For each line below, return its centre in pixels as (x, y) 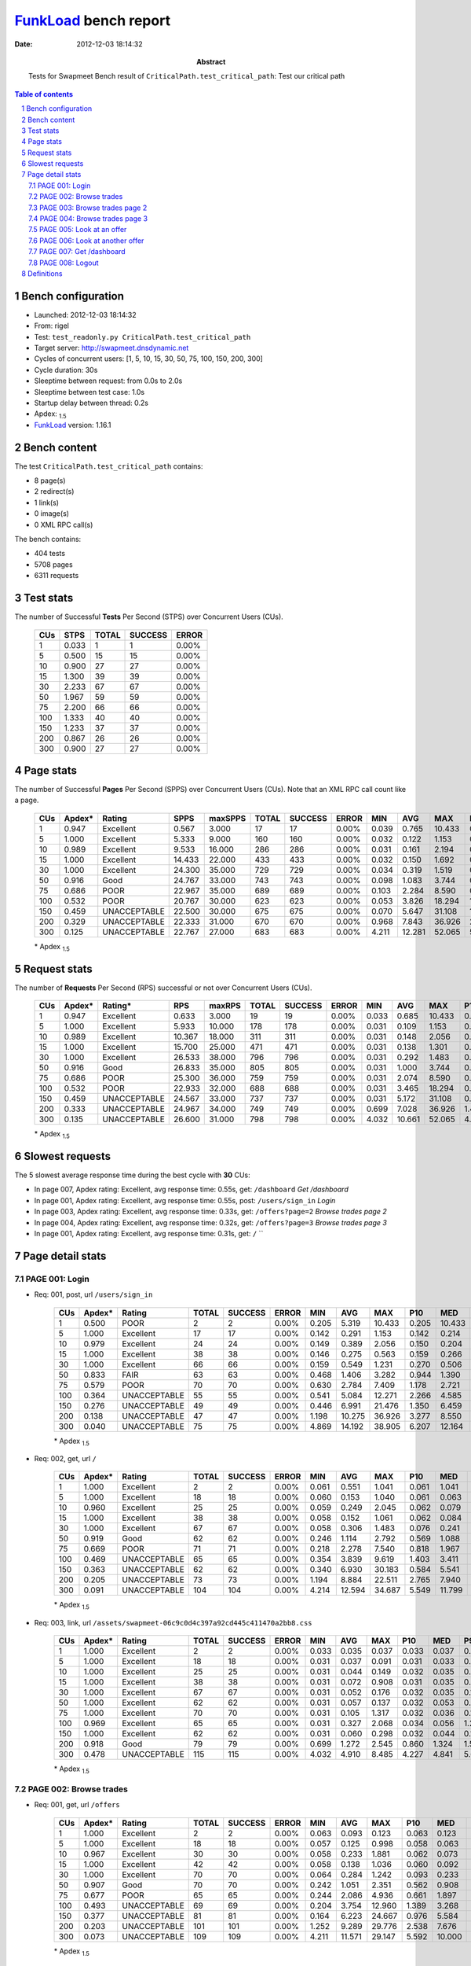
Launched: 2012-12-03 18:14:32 (85, 315)
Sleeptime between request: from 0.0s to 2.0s (108, 381)
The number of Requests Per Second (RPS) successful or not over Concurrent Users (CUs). (163, 988)
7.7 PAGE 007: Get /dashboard (77, 252)
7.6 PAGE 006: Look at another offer (86, 241)
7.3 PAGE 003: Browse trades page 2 (88, 208)
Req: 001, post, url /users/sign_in (93, 1294)
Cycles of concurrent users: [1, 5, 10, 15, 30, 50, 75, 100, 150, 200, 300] (148, 359)
